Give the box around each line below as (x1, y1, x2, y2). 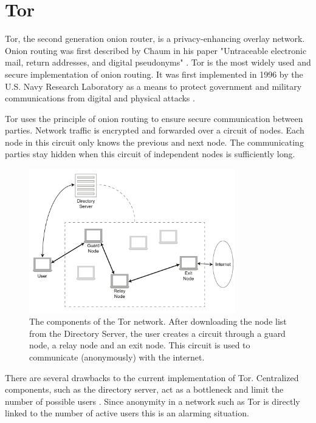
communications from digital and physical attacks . (5, 92, 195, 104)
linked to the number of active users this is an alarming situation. (5, 407, 249, 419)
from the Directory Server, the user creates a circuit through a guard (29, 327, 286, 339)
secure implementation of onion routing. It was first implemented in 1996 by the (5, 67, 303, 80)
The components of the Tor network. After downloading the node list (29, 315, 287, 328)
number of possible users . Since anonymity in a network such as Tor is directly (5, 394, 300, 407)
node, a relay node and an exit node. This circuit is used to (29, 339, 250, 351)
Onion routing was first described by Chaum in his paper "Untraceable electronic (5, 44, 307, 56)
